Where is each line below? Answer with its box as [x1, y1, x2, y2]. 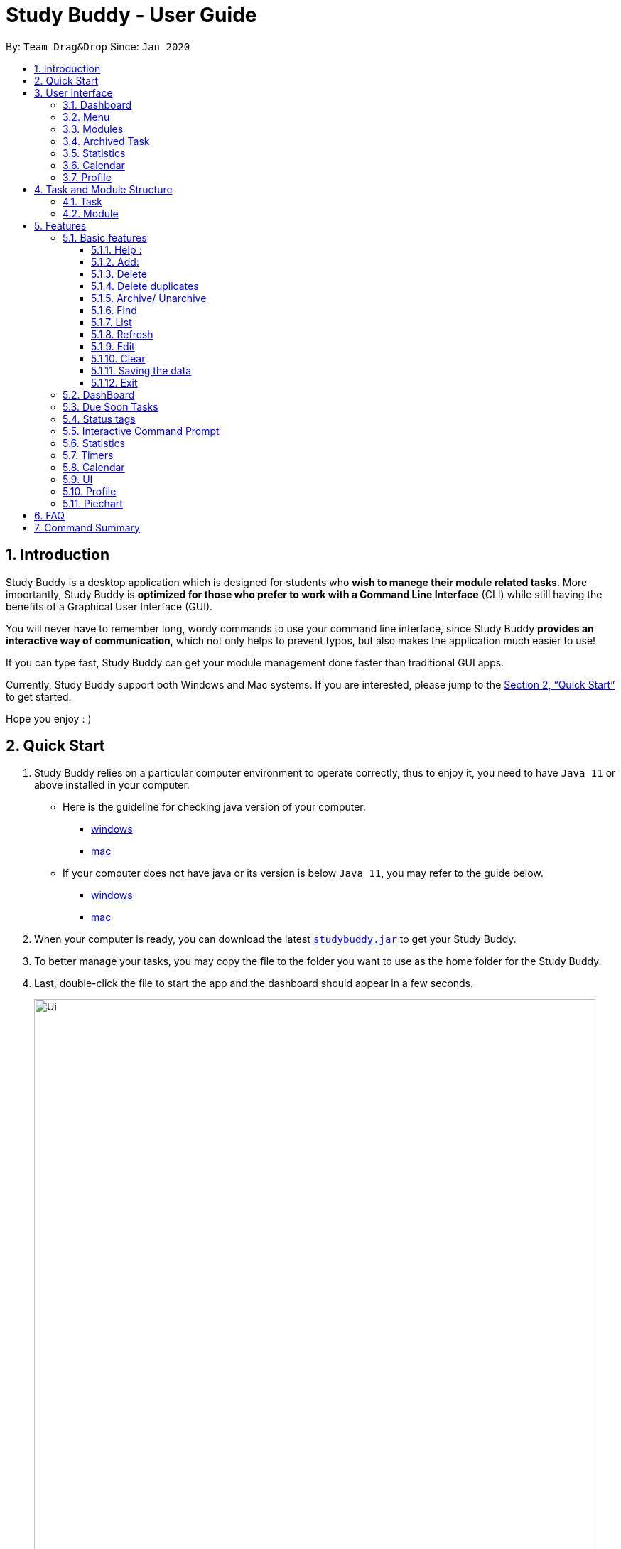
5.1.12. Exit [91, 376, 138, 389]
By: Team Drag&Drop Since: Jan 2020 [6, 40, 190, 53]
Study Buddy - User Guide [6, 3, 257, 27]
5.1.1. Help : [91, 243, 142, 256]
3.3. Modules [63, 122, 124, 135]
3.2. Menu [63, 110, 110, 123]
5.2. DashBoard [63, 388, 135, 401]
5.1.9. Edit [91, 340, 135, 352]
